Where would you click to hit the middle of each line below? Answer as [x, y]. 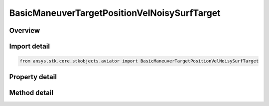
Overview [25, 30]
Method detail [31, 92]
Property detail [33, 77]
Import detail [29, 46]
